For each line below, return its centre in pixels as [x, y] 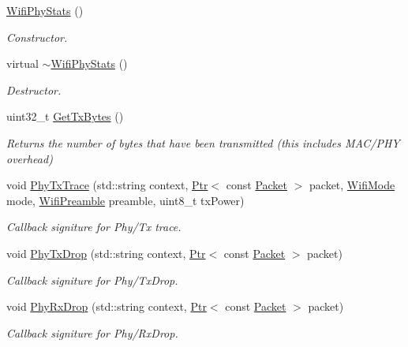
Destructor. [34, 90]
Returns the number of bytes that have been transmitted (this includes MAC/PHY [203, 142]
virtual [22, 63]
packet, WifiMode [352, 185]
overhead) [30, 158]
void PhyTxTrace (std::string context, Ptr [107, 185]
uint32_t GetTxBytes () [65, 116]
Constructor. [37, 37]
